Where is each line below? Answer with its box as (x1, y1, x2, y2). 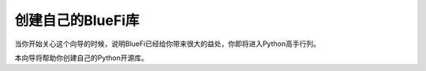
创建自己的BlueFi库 (14, 12, 140, 29)
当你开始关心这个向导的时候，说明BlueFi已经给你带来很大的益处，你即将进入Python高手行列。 (14, 39, 321, 48)
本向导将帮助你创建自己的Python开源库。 (14, 53, 149, 62)
